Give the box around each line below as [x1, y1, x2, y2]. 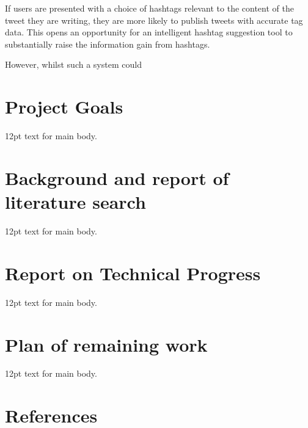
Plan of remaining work [5, 332, 208, 357]
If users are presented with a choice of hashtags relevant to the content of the [5, 2, 294, 14]
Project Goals [5, 94, 123, 119]
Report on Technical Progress [5, 260, 261, 285]
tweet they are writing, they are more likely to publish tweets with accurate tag [5, 13, 303, 26]
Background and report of [5, 165, 229, 190]
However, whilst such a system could [5, 58, 142, 71]
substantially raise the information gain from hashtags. [5, 37, 210, 50]
